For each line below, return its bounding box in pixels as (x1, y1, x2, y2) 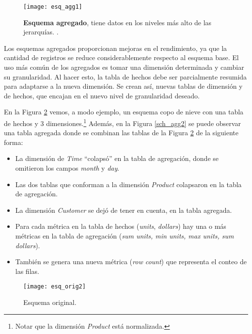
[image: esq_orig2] (23, 283, 86, 290)
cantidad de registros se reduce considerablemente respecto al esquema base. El (4, 52, 239, 63)
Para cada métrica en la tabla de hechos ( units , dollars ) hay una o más (15, 221, 226, 231)
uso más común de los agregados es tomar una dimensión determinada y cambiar (4, 62, 244, 72)
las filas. (15, 266, 39, 276)
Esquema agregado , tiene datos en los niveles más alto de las (23, 17, 212, 27)
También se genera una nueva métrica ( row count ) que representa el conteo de (15, 256, 247, 267)
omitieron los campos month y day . (15, 163, 120, 173)
